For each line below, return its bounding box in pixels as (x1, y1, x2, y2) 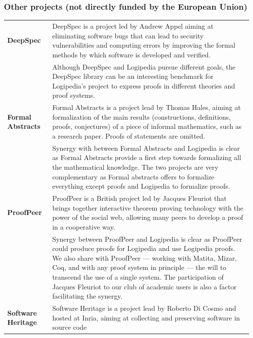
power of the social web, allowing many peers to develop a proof (52, 212, 243, 222)
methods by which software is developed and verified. (52, 49, 211, 59)
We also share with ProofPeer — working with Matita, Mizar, (52, 252, 237, 263)
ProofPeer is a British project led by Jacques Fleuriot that (52, 193, 227, 203)
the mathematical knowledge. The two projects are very (52, 162, 218, 172)
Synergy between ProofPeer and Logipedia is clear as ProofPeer (52, 233, 242, 244)
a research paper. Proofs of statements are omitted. (52, 131, 205, 141)
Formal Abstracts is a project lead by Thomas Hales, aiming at (52, 102, 241, 112)
